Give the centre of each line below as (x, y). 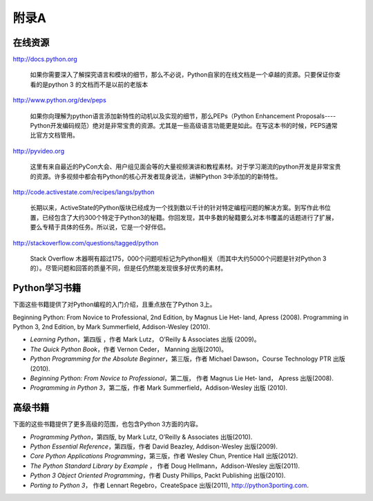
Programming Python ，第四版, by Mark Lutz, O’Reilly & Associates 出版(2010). (141, 437)
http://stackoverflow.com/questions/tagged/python (86, 243)
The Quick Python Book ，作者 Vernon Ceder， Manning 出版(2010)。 (129, 349)
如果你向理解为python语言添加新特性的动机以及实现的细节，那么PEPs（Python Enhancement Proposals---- (183, 116)
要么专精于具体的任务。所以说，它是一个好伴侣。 (99, 227)
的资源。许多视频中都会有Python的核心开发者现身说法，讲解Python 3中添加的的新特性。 (156, 176)
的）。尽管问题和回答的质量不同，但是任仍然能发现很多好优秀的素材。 (128, 268)
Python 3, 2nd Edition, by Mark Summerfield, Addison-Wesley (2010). (112, 327)
